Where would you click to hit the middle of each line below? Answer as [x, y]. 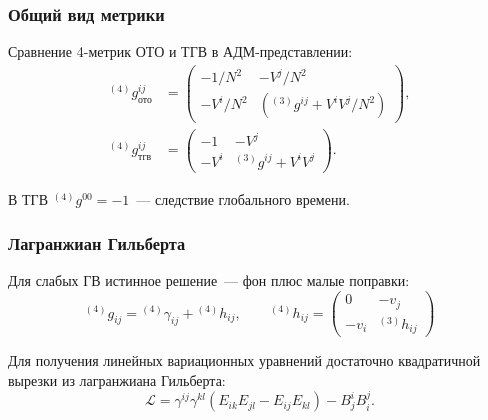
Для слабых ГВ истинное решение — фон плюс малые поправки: [209, 280]
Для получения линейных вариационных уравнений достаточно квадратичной [244, 360]
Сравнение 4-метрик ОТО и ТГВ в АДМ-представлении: [180, 51]
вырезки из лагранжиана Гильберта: [117, 379]
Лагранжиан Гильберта [97, 243]
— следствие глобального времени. [243, 198]
